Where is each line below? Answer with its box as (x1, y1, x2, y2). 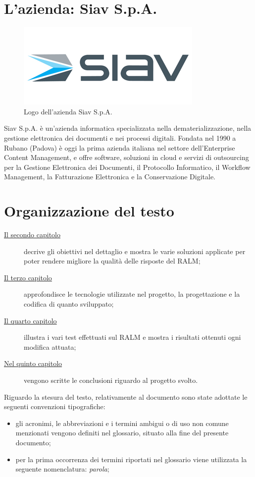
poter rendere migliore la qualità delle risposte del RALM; (24, 256, 201, 266)
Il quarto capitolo (4, 315, 57, 325)
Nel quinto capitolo (4, 358, 62, 369)
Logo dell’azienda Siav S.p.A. (24, 106, 112, 116)
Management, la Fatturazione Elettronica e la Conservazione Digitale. (4, 171, 215, 182)
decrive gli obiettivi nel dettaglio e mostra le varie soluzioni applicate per (24, 246, 246, 256)
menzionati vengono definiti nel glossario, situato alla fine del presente (15, 427, 229, 438)
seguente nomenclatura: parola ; (15, 464, 109, 474)
